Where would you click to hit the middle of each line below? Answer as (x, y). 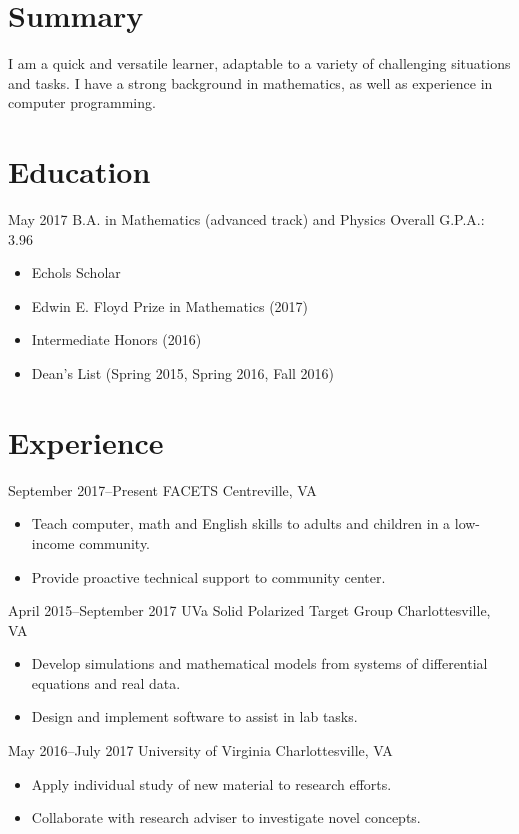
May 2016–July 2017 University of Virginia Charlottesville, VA (200, 750)
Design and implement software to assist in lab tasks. (194, 716)
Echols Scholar (76, 272)
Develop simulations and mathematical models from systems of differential (259, 663)
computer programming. (82, 102)
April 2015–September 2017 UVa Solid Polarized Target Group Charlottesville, (249, 610)
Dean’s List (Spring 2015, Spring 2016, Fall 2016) (183, 373)
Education (79, 171)
